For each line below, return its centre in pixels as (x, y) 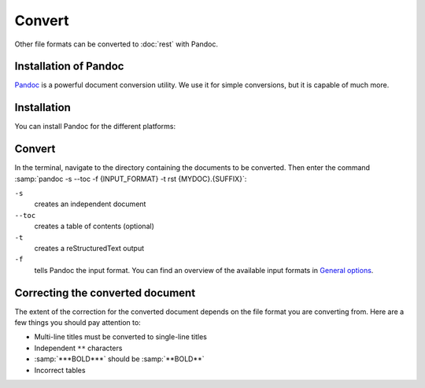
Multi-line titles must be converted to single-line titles (121, 337)
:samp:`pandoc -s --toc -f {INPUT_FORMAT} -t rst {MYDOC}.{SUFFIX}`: (131, 179)
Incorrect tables (60, 370)
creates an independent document (90, 204)
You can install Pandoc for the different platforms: (95, 127)
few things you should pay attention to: (78, 323)
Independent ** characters (78, 348)
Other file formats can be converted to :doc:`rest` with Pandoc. (116, 44)
